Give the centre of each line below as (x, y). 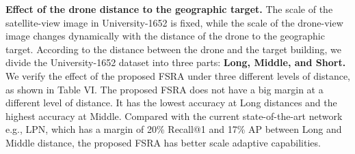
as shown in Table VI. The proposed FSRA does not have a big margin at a (165, 89)
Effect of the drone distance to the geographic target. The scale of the (169, 9)
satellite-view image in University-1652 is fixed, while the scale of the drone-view (174, 22)
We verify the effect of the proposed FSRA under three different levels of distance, (178, 75)
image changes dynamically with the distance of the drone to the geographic (165, 36)
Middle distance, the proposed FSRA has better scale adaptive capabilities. (163, 142)
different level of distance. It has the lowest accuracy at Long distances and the (171, 103)
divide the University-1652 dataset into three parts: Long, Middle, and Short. (176, 62)
